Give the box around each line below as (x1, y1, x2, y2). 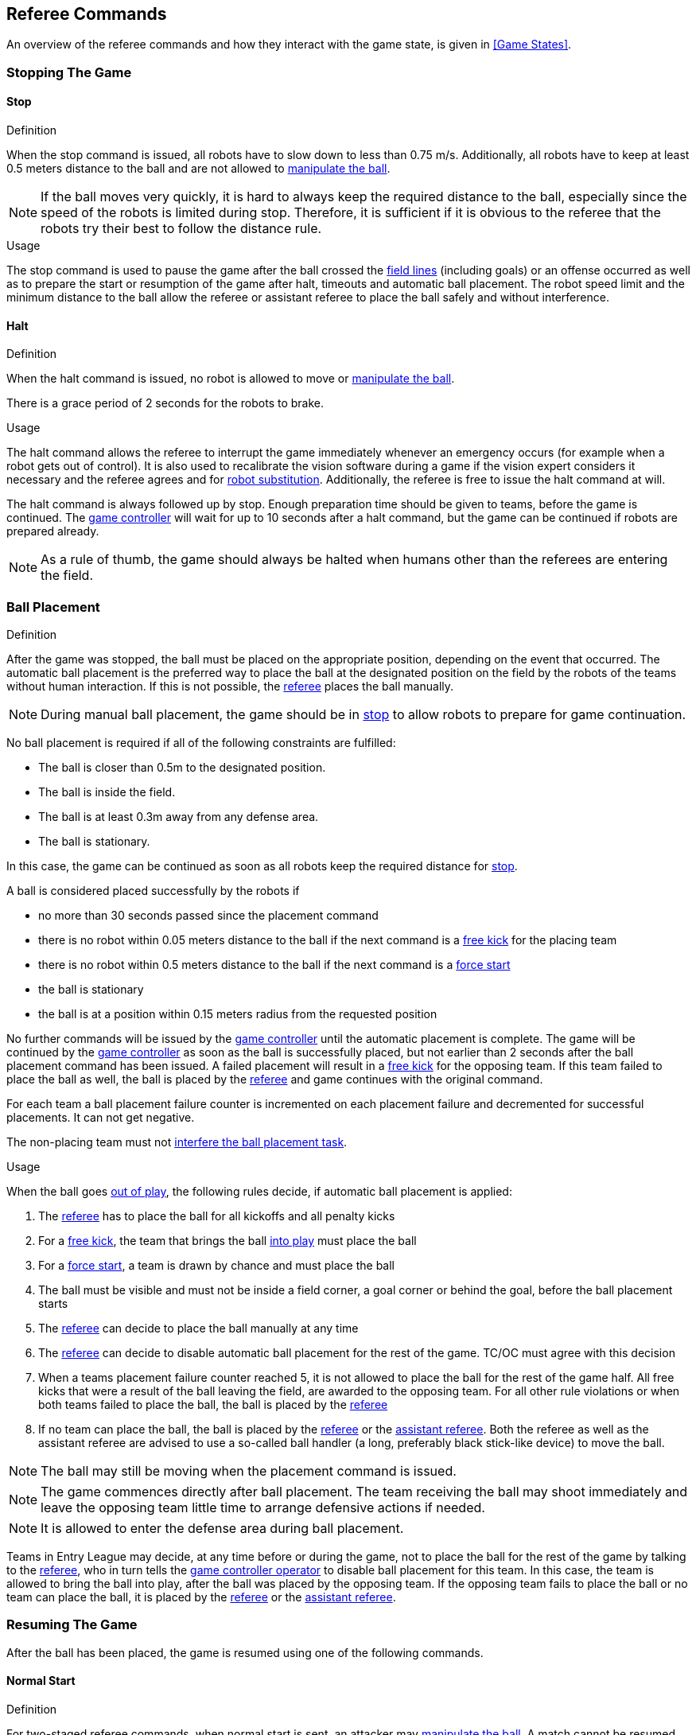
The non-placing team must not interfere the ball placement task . (6, 1134, 348, 1149)
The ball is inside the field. (38, 784, 176, 799)
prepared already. (6, 524, 99, 539)
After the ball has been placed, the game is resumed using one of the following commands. (6, 1645, 484, 1659)
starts (38, 1296, 68, 1310)
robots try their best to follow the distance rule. (41, 220, 322, 237)
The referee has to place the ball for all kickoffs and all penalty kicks (38, 1208, 395, 1223)
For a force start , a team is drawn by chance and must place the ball (38, 1258, 395, 1272)
